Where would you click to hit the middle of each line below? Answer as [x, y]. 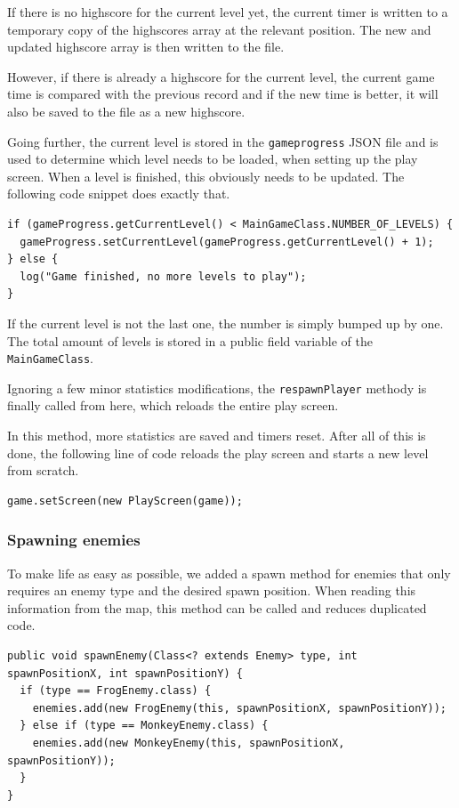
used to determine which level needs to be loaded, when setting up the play [213, 159]
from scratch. [43, 470]
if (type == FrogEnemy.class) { [116, 691]
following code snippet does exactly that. [119, 194]
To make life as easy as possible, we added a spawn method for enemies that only [229, 573]
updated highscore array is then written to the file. [146, 47]
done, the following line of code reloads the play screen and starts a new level [218, 452]
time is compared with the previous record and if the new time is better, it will [223, 94]
